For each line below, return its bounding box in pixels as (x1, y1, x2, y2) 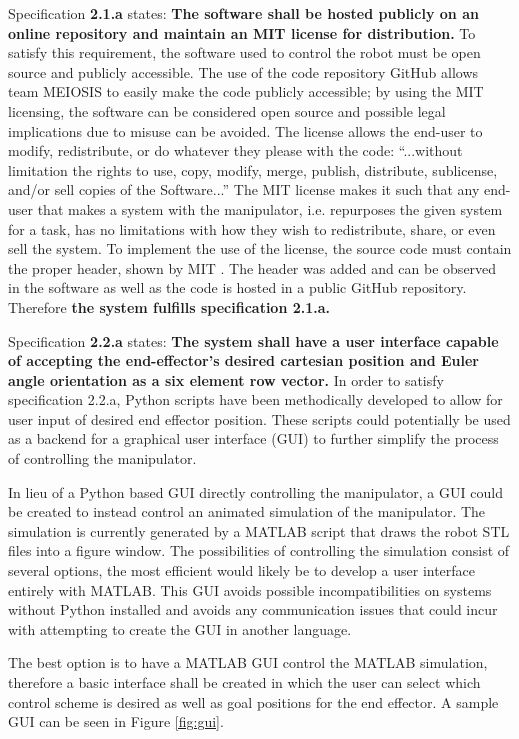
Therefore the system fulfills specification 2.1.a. (8, 296, 331, 317)
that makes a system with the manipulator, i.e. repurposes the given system (37, 198, 503, 219)
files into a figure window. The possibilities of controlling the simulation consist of (8, 540, 510, 561)
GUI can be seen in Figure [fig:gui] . (8, 711, 224, 732)
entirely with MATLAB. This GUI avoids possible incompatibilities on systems (8, 579, 492, 600)
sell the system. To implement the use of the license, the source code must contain (8, 238, 512, 259)
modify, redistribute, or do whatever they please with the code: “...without (8, 140, 463, 161)
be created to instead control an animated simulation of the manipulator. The (8, 501, 486, 522)
